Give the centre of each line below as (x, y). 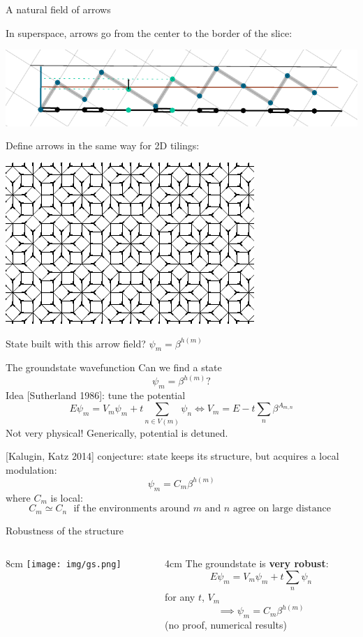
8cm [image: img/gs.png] (64, 563)
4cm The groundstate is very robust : (247, 563)
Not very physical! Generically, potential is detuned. (117, 432)
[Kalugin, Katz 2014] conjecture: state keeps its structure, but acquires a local (172, 456)
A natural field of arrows (58, 9)
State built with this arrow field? (76, 343)
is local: (67, 497)
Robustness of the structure (65, 530)
